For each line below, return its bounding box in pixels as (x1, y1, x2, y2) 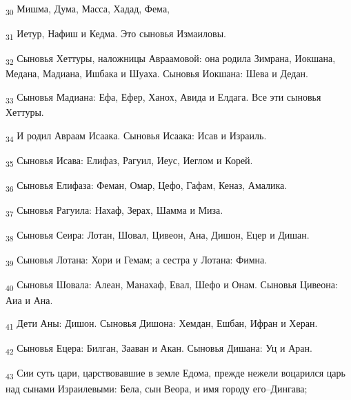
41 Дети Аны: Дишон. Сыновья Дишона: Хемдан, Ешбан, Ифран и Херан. (6, 316, 318, 332)
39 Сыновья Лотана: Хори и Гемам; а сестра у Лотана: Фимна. (6, 252, 268, 269)
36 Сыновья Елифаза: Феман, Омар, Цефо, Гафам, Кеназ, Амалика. (6, 177, 288, 194)
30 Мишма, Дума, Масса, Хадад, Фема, (6, 1, 170, 17)
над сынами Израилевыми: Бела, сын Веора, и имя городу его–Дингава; (6, 381, 308, 395)
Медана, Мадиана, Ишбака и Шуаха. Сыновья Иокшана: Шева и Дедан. (6, 66, 308, 81)
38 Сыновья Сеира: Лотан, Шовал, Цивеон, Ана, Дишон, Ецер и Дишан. (6, 228, 310, 243)
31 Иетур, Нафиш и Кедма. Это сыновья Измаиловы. (6, 26, 226, 42)
